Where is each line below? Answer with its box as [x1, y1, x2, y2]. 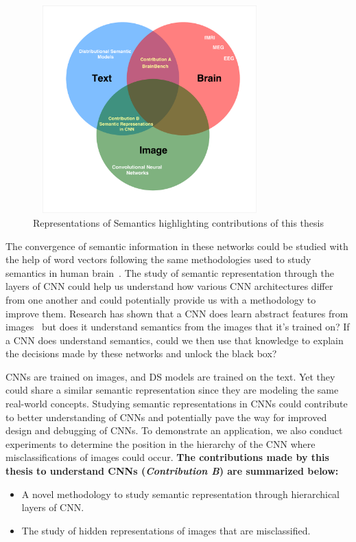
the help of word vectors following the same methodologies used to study [5, 252, 311, 267]
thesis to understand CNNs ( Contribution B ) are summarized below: [5, 464, 339, 478]
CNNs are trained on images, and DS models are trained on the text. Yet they [5, 369, 335, 383]
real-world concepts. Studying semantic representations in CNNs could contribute [5, 396, 348, 411]
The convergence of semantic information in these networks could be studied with [5, 238, 348, 253]
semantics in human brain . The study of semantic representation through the [5, 265, 334, 280]
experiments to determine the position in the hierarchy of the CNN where [5, 436, 316, 451]
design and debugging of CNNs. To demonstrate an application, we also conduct [5, 423, 343, 438]
